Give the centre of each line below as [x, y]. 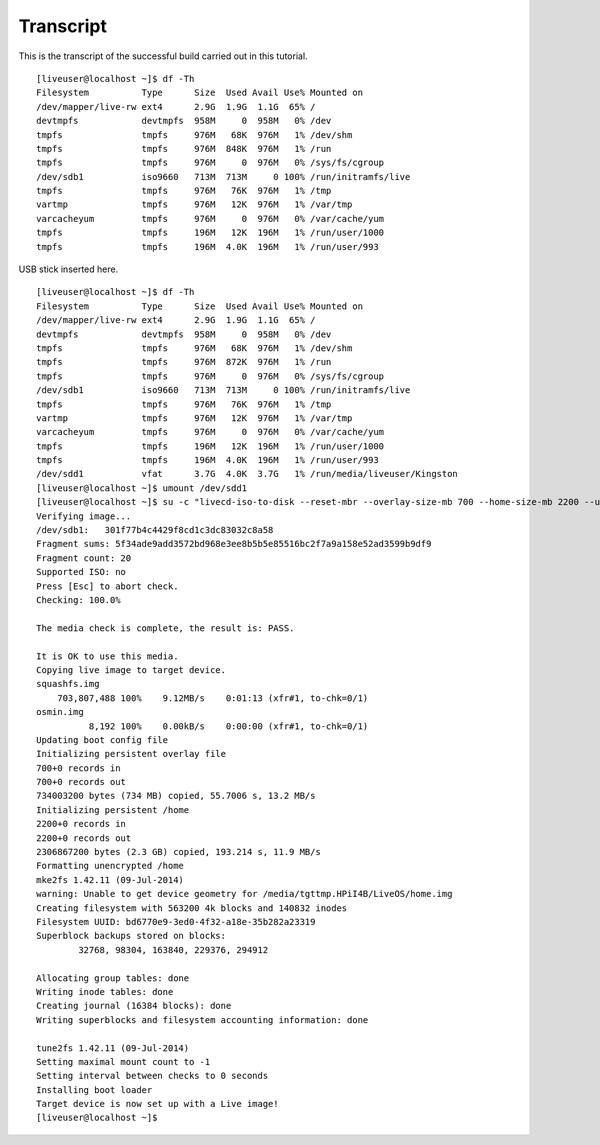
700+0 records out [81, 782]
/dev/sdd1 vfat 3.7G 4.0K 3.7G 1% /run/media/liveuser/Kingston [247, 474]
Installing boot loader [94, 1089]
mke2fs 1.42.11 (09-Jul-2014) [110, 879]
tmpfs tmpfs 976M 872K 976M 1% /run [184, 362]
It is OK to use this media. [107, 656]
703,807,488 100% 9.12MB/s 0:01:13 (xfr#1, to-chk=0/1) [212, 698]
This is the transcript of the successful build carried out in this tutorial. [163, 56]
